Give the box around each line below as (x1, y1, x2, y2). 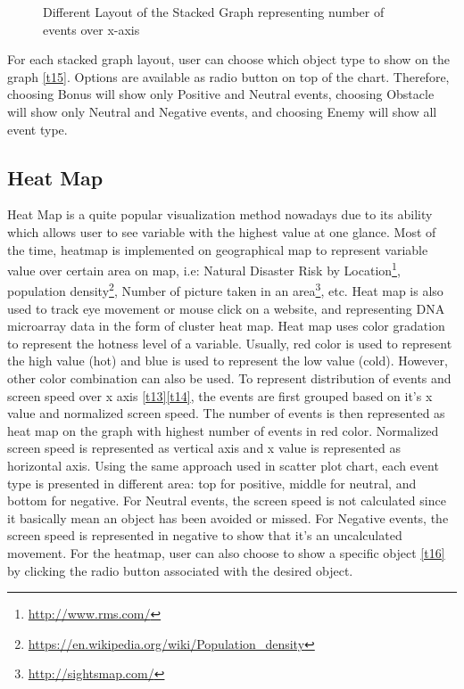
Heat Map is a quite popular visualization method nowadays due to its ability (7, 205, 433, 224)
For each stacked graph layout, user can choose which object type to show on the (7, 50, 451, 69)
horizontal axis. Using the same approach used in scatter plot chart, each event (7, 455, 439, 474)
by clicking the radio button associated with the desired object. (7, 561, 353, 579)
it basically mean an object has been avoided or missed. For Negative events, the (7, 508, 449, 527)
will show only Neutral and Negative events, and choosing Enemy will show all (7, 102, 437, 120)
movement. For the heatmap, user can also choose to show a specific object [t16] (7, 543, 445, 562)
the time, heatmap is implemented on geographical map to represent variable (7, 240, 428, 258)
